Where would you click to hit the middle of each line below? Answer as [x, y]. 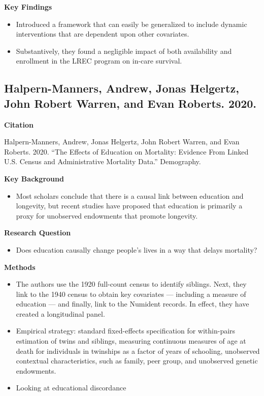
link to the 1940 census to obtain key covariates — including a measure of [131, 294]
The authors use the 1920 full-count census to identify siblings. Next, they [131, 284]
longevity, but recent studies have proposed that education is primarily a [129, 206]
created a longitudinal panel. [60, 313]
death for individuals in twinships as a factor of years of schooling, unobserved [138, 351]
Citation [19, 124]
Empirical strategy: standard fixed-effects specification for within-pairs [126, 331]
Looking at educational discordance [71, 388]
